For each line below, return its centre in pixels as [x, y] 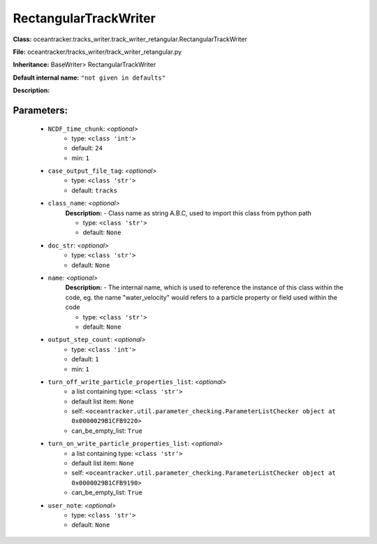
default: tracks [95, 190]
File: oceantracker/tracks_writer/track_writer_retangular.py [97, 52]
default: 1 [85, 359]
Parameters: [40, 110]
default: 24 [87, 148]
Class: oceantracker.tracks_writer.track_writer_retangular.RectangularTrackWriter [130, 39]
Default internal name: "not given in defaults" [89, 78]
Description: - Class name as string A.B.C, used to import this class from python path [188, 213]
